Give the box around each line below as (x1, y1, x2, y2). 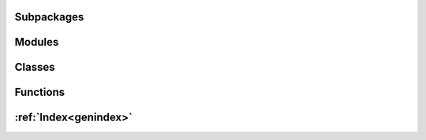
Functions (14, 86, 65, 99)
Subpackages (14, 10, 84, 24)
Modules (14, 35, 59, 49)
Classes (14, 61, 55, 74)
